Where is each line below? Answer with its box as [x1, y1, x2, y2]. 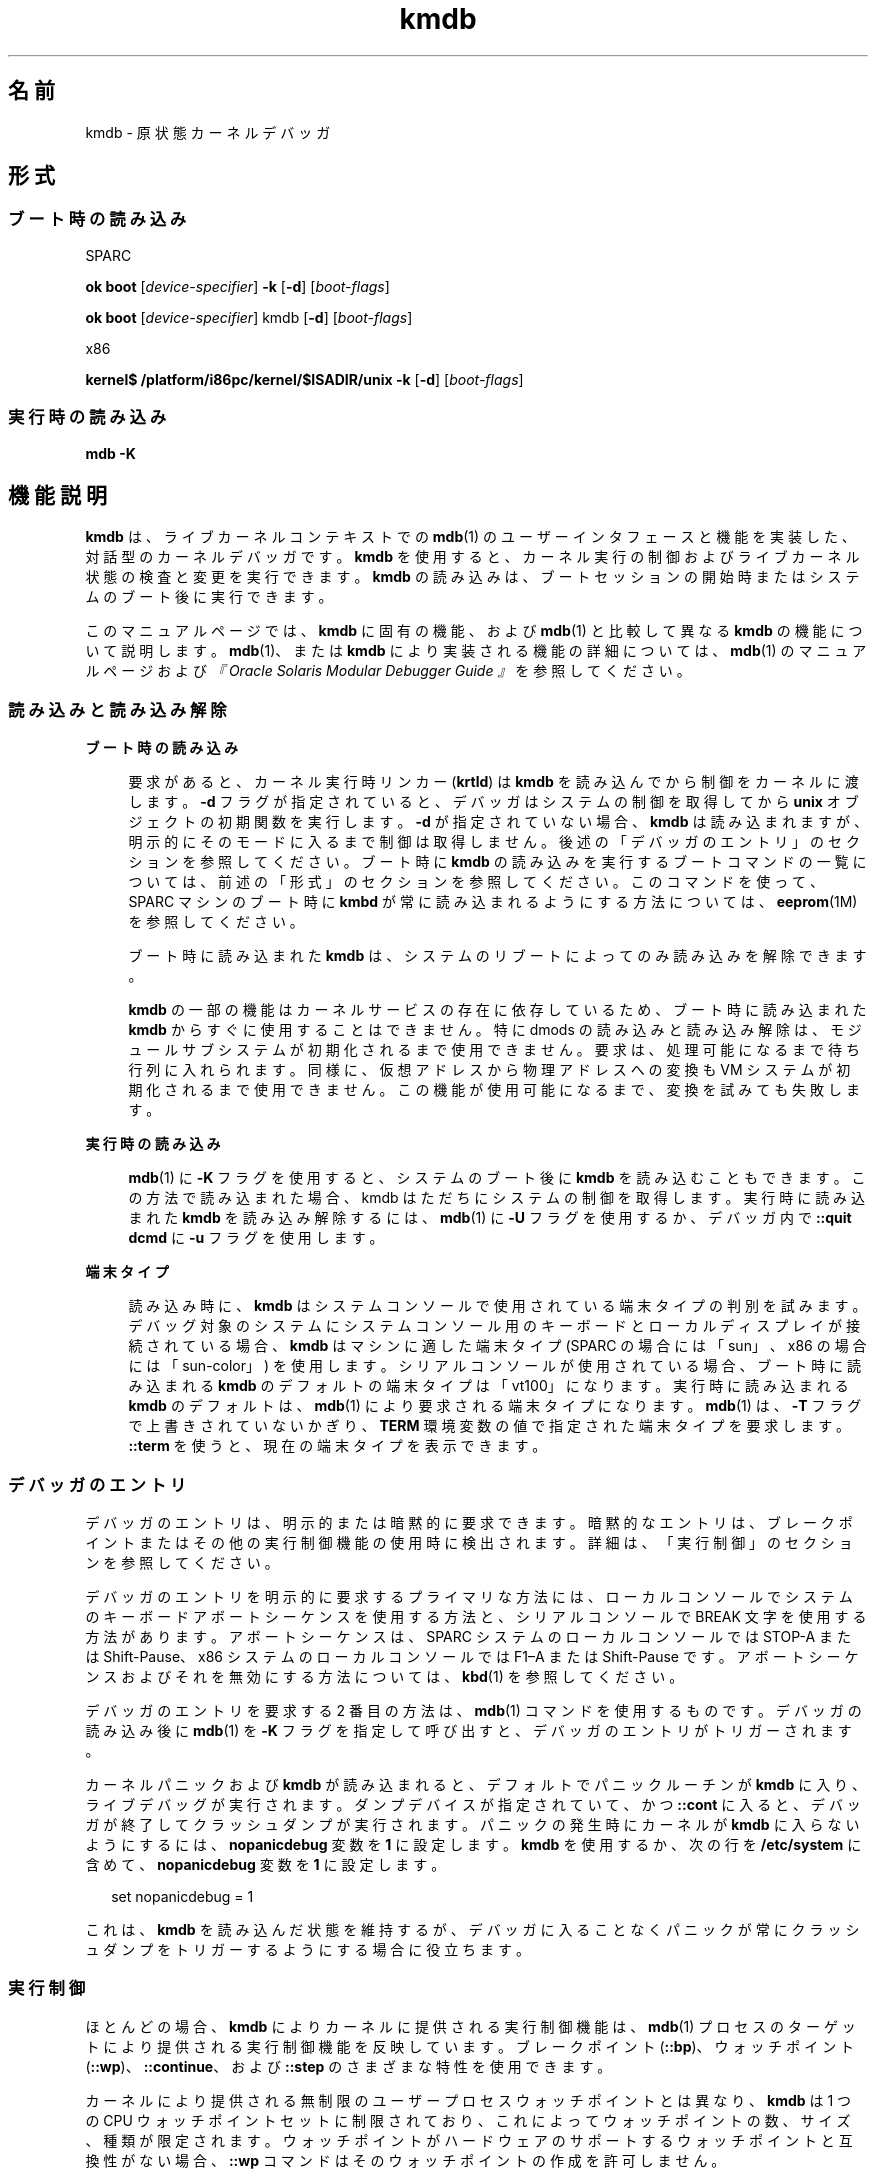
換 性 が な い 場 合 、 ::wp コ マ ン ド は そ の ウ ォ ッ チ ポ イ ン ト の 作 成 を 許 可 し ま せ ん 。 [85, 2151, 726, 2169]
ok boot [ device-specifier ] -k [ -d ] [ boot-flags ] [85, 277, 390, 295]
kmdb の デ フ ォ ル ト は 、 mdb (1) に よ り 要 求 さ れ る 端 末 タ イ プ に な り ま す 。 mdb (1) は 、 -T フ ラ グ [128, 1397, 862, 1415]
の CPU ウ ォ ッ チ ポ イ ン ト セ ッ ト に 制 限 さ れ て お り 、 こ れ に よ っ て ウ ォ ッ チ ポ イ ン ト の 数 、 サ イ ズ [85, 2111, 851, 2129]
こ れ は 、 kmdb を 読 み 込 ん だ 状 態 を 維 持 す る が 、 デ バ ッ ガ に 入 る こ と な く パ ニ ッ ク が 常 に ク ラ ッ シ [85, 1920, 860, 1938]
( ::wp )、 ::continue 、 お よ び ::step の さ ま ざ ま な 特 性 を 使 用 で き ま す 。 [85, 2057, 612, 2075]
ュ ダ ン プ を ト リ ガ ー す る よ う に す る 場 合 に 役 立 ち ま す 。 [85, 1940, 530, 1958]
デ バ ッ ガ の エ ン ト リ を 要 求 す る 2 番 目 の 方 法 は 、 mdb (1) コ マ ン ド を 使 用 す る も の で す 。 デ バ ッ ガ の [85, 1701, 862, 1719]
